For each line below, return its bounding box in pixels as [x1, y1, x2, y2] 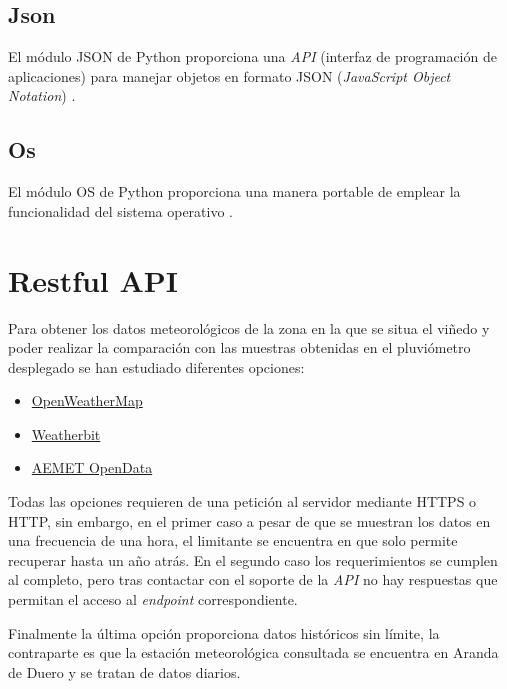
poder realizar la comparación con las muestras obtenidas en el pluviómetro [8, 337, 471, 358]
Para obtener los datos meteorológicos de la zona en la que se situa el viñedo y [8, 317, 490, 338]
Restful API [8, 259, 179, 300]
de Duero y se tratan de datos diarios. [8, 661, 241, 682]
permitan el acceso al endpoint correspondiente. [8, 589, 298, 610]
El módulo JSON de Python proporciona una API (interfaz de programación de [8, 46, 497, 67]
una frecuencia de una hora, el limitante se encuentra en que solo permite [8, 530, 458, 551]
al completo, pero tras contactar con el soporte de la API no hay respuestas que [8, 569, 498, 590]
